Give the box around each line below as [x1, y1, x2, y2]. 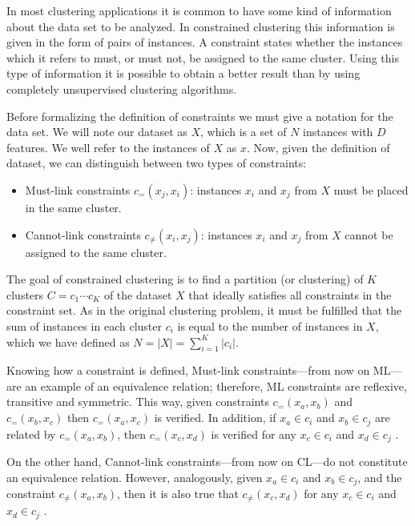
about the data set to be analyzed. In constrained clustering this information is [6, 18, 395, 34]
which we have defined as [6, 333, 130, 350]
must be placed [333, 181, 409, 198]
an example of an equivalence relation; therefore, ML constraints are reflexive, [25, 377, 407, 394]
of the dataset [103, 286, 172, 303]
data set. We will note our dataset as [6, 123, 187, 140]
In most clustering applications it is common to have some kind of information [6, 2, 392, 18]
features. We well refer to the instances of [6, 139, 210, 155]
